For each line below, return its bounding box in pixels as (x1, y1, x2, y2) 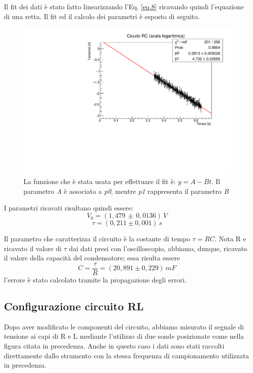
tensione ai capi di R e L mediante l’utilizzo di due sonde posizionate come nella (4, 331, 244, 341)
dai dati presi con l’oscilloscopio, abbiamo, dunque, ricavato (69, 243, 248, 253)
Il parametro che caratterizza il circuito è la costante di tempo (4, 233, 190, 244)
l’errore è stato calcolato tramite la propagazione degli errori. (4, 275, 187, 285)
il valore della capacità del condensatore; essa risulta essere (4, 253, 180, 263)
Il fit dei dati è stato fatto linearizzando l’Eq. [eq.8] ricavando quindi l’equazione (4, 1, 244, 11)
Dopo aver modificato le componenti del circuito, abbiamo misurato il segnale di (4, 321, 244, 331)
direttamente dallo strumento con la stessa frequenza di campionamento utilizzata (4, 350, 249, 360)
